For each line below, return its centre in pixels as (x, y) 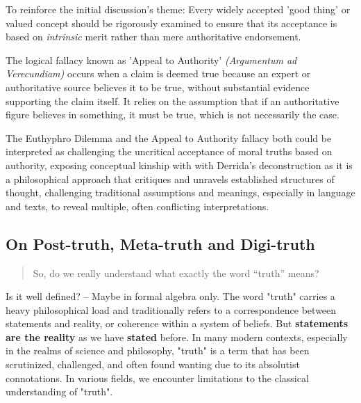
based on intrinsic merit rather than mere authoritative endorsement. (153, 37)
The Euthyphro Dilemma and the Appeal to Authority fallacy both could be (169, 137)
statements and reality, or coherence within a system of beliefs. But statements (177, 323)
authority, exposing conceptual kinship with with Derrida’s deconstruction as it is (179, 165)
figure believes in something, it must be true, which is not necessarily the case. (173, 114)
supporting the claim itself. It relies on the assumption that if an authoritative (173, 101)
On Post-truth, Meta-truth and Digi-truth (160, 243)
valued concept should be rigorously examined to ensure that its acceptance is (171, 23)
